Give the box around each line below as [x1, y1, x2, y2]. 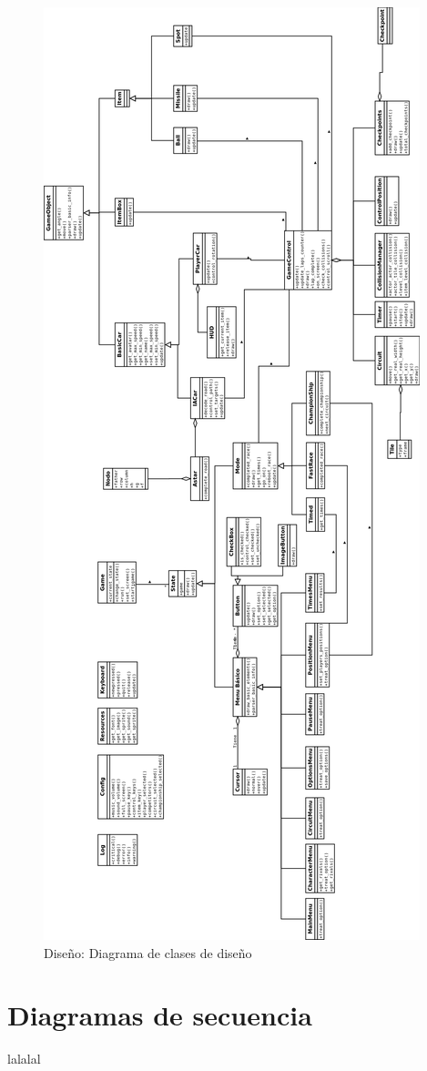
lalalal [7, 1049, 41, 1068]
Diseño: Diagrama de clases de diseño [44, 943, 252, 962]
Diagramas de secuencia [7, 996, 312, 1034]
